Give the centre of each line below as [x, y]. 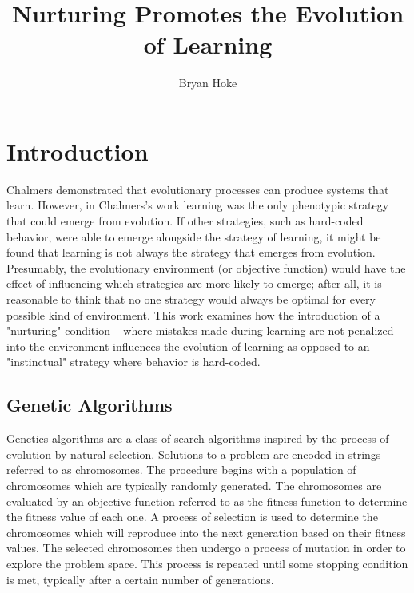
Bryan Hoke [208, 83]
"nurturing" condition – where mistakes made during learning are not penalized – [205, 330]
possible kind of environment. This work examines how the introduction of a [193, 314]
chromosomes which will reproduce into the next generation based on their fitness [206, 532]
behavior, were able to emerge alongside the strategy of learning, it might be [194, 236]
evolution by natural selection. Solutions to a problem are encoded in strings [194, 454]
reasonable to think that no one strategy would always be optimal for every [191, 299]
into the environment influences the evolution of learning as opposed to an [188, 346]
